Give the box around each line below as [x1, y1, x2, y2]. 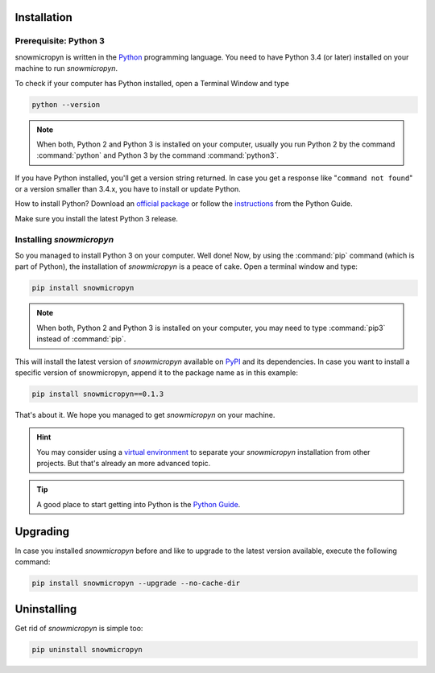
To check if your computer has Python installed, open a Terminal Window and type [14, 78, 290, 88]
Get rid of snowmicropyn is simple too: [14, 623, 143, 633]
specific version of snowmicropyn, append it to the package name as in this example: [14, 367, 298, 378]
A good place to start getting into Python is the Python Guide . [36, 499, 241, 509]
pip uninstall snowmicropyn [31, 645, 143, 654]
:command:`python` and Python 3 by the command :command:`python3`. [36, 151, 280, 160]
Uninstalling [14, 602, 77, 616]
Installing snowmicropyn [14, 233, 114, 245]
